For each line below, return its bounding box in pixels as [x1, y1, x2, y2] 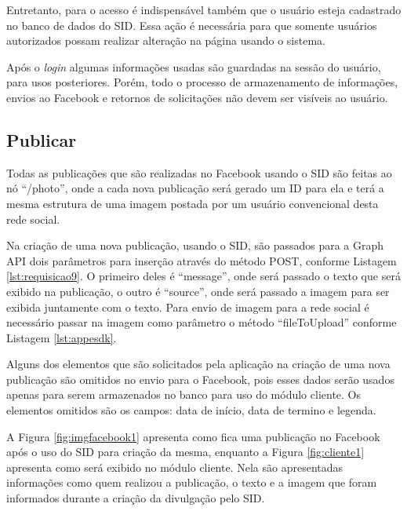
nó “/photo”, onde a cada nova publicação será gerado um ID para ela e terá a [6, 180, 384, 196]
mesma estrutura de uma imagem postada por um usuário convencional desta [6, 195, 379, 211]
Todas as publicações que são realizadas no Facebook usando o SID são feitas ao [6, 164, 392, 181]
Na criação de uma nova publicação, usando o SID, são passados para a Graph [6, 237, 384, 254]
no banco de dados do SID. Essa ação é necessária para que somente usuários [6, 16, 377, 33]
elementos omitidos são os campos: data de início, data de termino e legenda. [6, 402, 376, 418]
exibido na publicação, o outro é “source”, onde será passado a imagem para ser [6, 283, 390, 299]
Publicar [6, 127, 77, 151]
